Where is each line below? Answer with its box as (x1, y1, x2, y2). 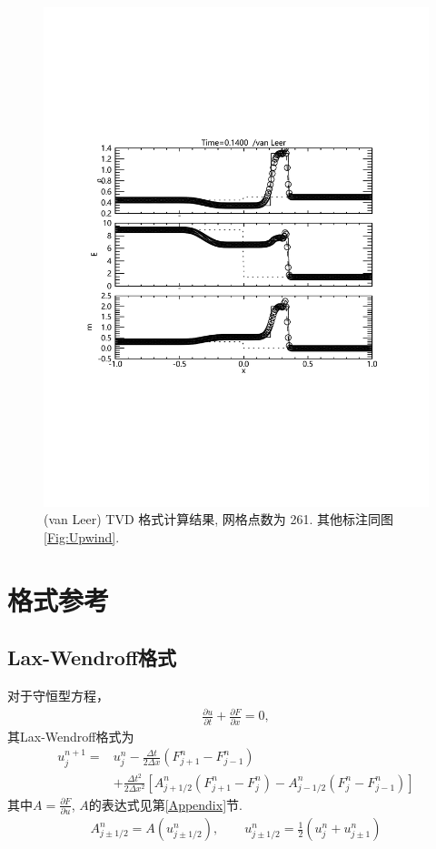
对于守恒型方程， (7, 686, 109, 705)
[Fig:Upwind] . (44, 528, 120, 547)
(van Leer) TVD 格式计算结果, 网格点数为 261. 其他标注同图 (44, 510, 394, 529)
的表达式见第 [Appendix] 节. (88, 794, 243, 814)
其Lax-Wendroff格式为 (7, 726, 134, 745)
